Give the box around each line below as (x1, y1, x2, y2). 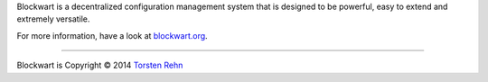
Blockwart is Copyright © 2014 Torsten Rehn (16, 59, 183, 71)
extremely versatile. (16, 14, 90, 24)
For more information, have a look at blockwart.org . (16, 30, 208, 41)
